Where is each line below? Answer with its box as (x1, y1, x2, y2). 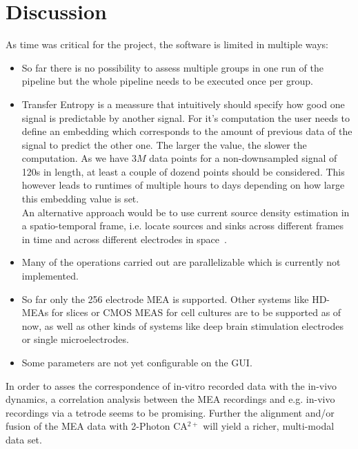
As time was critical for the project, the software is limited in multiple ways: (6, 37, 328, 52)
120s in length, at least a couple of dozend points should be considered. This (21, 164, 345, 178)
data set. (6, 432, 42, 446)
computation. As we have (21, 151, 129, 165)
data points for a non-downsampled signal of (149, 151, 337, 165)
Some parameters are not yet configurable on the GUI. (21, 355, 252, 369)
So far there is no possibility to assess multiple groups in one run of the (21, 60, 324, 74)
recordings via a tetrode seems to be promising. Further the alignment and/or (6, 405, 335, 419)
